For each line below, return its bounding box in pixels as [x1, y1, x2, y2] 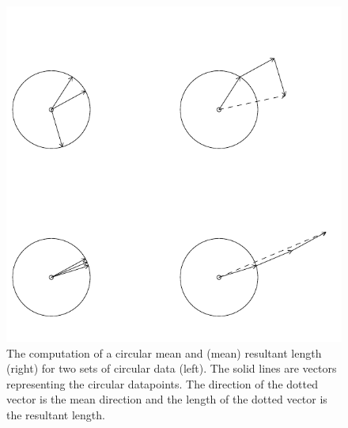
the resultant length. [6, 406, 105, 422]
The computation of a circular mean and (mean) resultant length [6, 344, 322, 361]
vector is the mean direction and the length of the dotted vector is [6, 391, 327, 407]
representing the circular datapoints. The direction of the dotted [6, 375, 318, 392]
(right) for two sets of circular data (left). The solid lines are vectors [6, 360, 337, 377]
